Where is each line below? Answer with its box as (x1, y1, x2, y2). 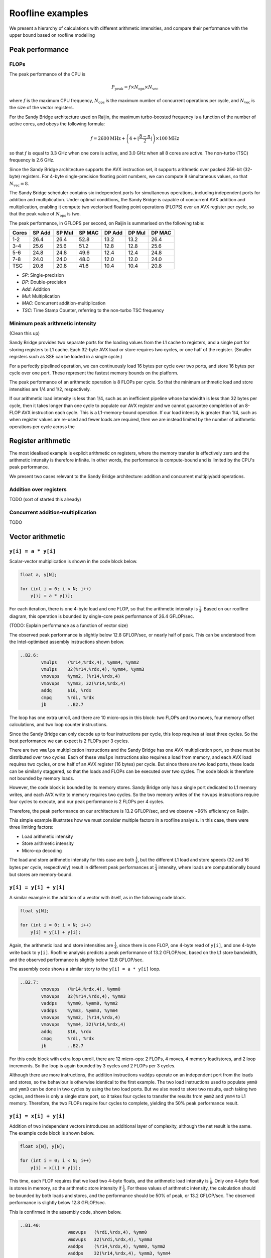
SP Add (33, 229, 51, 236)
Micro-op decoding (22, 847, 62, 853)
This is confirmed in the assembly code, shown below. (9, 1209, 122, 1215)
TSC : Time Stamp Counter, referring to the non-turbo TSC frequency (22, 307, 164, 313)
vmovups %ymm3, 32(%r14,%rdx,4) (41, 680, 126, 686)
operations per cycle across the (9, 423, 75, 430)
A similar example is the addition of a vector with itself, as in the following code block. (9, 895, 187, 901)
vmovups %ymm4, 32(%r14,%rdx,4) (41, 1021, 126, 1028)
